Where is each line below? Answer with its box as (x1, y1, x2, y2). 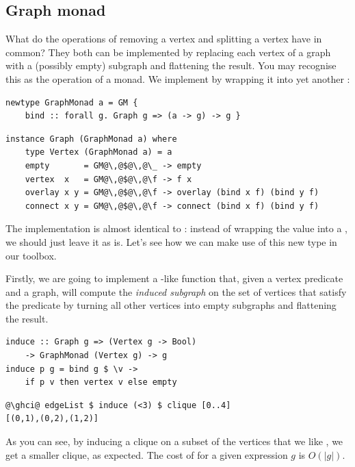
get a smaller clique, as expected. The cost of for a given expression (5, 447, 288, 462)
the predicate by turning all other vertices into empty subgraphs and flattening (5, 298, 337, 312)
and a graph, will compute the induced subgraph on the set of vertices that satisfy (5, 284, 347, 299)
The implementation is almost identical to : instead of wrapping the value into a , (5, 221, 347, 236)
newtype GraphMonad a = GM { (5, 97, 138, 108)
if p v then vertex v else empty (25, 377, 177, 388)
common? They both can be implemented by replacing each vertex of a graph (5, 45, 331, 59)
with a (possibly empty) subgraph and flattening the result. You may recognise (5, 58, 337, 73)
